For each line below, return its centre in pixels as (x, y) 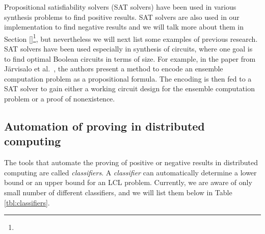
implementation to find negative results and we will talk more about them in (124, 27)
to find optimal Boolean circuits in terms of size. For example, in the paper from (130, 58)
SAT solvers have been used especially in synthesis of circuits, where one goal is (128, 49)
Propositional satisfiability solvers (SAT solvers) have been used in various (120, 7)
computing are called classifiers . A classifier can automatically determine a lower (130, 172)
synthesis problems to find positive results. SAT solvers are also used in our (122, 17)
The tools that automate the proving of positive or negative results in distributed (131, 162)
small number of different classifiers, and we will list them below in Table (118, 192)
